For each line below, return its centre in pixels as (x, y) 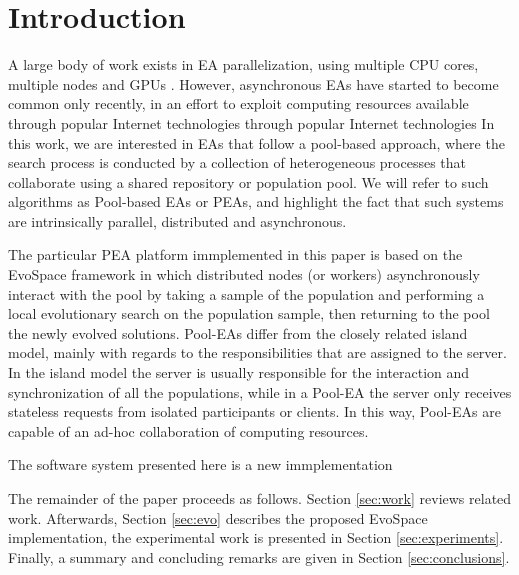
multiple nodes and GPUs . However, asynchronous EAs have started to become (253, 83)
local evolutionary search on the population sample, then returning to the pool (249, 313)
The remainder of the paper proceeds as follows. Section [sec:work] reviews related (260, 498)
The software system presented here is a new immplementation (200, 464)
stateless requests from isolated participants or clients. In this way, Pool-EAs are (254, 411)
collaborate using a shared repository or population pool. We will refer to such (248, 181)
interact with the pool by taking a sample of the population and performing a (246, 293)
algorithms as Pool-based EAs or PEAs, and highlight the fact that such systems (256, 201)
